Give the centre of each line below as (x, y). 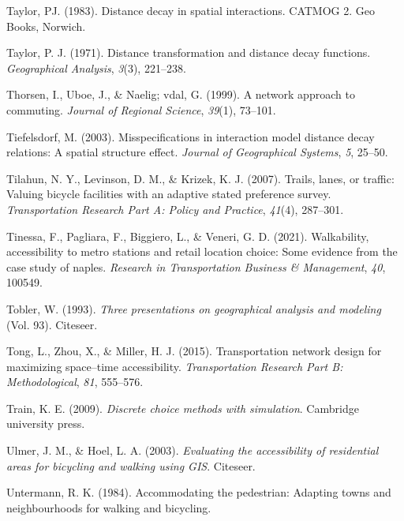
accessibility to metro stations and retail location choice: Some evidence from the (202, 251)
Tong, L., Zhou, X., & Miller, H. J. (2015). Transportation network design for (194, 351)
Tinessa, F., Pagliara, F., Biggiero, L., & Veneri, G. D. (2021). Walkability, (188, 236)
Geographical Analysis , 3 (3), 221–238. (96, 67)
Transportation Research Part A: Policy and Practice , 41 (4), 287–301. (175, 209)
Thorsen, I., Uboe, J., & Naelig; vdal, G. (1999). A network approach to (181, 94)
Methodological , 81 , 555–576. (75, 382)
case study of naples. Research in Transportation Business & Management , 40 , (196, 266)
